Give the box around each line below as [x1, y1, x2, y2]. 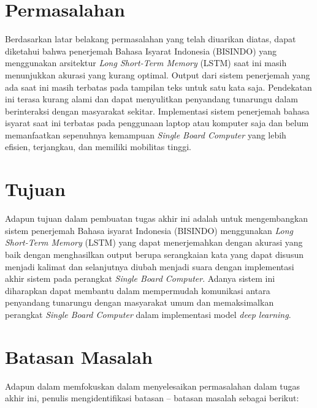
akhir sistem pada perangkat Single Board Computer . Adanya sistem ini [5, 272, 275, 285]
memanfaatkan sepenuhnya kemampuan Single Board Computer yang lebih [5, 128, 286, 141]
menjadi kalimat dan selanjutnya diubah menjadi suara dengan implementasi [5, 260, 294, 273]
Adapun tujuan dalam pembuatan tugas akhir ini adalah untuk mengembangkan [5, 212, 308, 225]
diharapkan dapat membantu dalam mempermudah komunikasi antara [5, 284, 270, 297]
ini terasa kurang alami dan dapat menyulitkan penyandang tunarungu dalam [5, 93, 298, 105]
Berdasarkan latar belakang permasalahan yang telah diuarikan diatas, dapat [5, 32, 296, 45]
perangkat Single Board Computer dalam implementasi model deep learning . [5, 308, 291, 320]
